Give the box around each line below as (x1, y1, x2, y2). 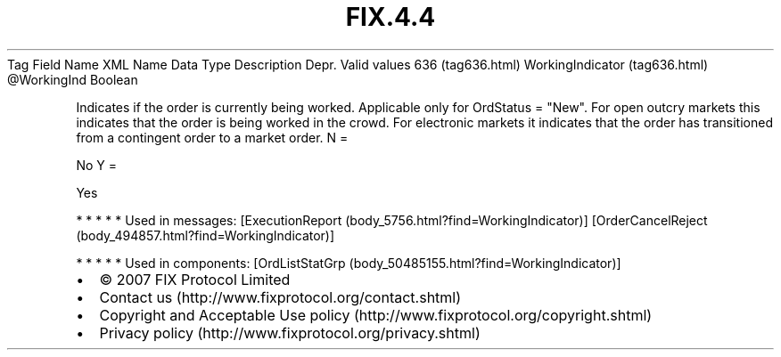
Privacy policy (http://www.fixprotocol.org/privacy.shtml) (99, 323, 481, 342)
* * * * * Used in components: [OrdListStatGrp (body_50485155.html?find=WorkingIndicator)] (76, 255, 621, 271)
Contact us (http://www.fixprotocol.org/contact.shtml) (99, 288, 462, 306)
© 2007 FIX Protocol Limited (99, 270, 291, 288)
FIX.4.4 (345, 2, 436, 32)
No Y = (76, 157, 117, 173)
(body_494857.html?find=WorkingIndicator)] (76, 227, 335, 243)
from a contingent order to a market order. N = (76, 129, 349, 145)
